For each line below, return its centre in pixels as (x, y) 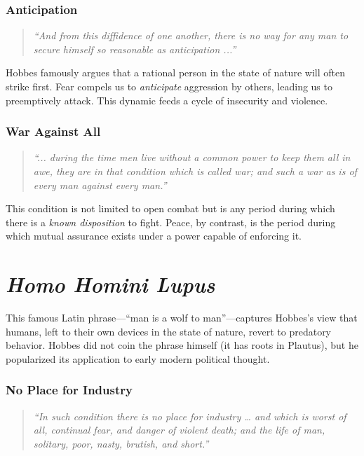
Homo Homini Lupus (110, 284)
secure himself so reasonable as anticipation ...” (135, 49)
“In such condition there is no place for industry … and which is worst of (190, 416)
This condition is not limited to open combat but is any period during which (170, 208)
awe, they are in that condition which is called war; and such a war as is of (195, 171)
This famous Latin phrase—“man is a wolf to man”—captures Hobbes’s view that (182, 318)
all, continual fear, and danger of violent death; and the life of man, (179, 430)
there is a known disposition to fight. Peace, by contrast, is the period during (171, 222)
